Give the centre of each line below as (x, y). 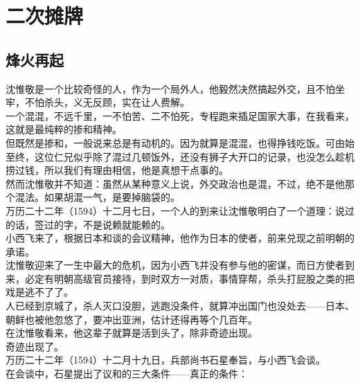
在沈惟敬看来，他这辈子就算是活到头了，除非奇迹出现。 (132, 333)
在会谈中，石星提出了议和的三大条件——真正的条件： (127, 374)
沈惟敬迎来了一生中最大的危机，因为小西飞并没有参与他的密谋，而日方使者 (175, 265)
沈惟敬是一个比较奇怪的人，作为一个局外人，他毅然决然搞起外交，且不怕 (170, 88)
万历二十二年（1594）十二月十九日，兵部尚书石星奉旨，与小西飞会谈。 (165, 360)
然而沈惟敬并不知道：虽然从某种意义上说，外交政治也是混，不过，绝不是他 (175, 183)
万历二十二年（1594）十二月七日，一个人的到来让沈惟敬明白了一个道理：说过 (180, 210)
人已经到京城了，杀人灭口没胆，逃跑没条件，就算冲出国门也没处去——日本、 (180, 306)
